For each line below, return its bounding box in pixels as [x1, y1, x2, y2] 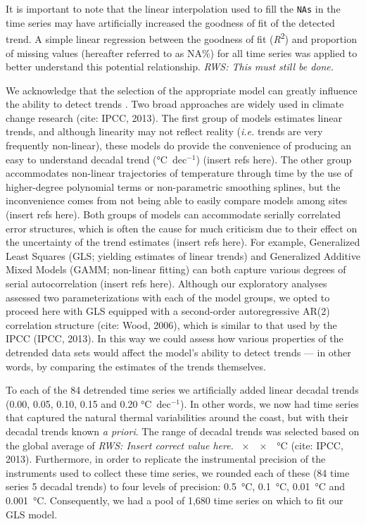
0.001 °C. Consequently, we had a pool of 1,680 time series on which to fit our [6, 492, 343, 507]
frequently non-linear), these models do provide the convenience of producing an [6, 138, 352, 153]
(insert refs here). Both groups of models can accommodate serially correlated [6, 207, 341, 222]
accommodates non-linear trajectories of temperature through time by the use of [6, 166, 353, 180]
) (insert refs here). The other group [196, 151, 352, 166]
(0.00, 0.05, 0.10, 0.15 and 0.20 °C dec [6, 396, 171, 411]
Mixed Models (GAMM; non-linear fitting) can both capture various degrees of [6, 262, 346, 277]
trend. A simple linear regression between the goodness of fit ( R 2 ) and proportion [6, 30, 357, 46]
